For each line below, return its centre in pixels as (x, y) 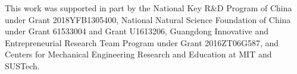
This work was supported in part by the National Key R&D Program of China (148, 8)
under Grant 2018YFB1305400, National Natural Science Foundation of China (148, 19)
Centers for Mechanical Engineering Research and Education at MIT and (138, 54)
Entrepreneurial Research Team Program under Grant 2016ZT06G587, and (142, 42)
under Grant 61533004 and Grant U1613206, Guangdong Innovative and (137, 31)
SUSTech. (22, 65)
